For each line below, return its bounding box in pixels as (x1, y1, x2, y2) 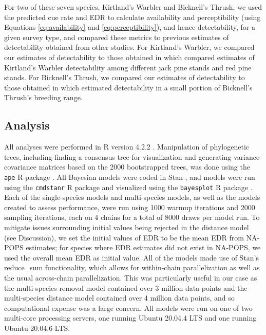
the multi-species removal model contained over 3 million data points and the (4, 282, 248, 293)
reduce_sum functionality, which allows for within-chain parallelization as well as (4, 262, 260, 273)
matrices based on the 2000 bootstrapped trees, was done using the (39, 161, 250, 172)
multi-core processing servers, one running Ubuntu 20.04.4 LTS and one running (4, 312, 257, 323)
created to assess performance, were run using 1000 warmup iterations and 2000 (4, 201, 255, 212)
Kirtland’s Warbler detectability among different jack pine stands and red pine (4, 62, 252, 72)
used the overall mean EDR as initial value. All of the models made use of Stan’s (4, 252, 259, 263)
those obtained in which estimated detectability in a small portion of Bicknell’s (4, 82, 253, 92)
